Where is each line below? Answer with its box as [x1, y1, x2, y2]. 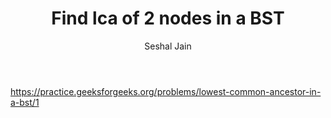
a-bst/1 [10, 96, 40, 108]
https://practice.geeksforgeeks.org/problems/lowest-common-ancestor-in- [10, 85, 322, 97]
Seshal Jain [144, 40, 192, 52]
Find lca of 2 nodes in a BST [51, 7, 285, 30]
